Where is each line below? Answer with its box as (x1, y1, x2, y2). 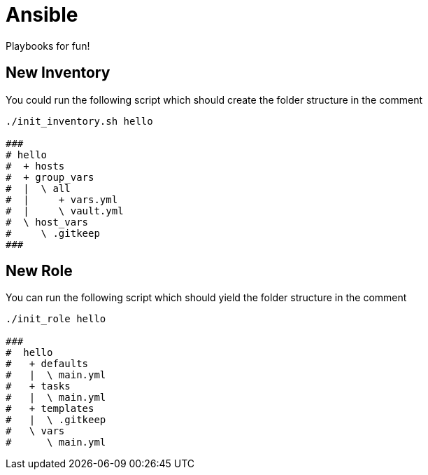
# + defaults (6, 358, 89, 370)
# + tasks (6, 380, 71, 392)
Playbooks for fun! (6, 39, 90, 52)
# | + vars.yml (6, 193, 118, 205)
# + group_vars (6, 171, 94, 183)
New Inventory (6, 64, 110, 82)
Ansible (6, 3, 78, 27)
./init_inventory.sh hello (6, 115, 153, 127)
